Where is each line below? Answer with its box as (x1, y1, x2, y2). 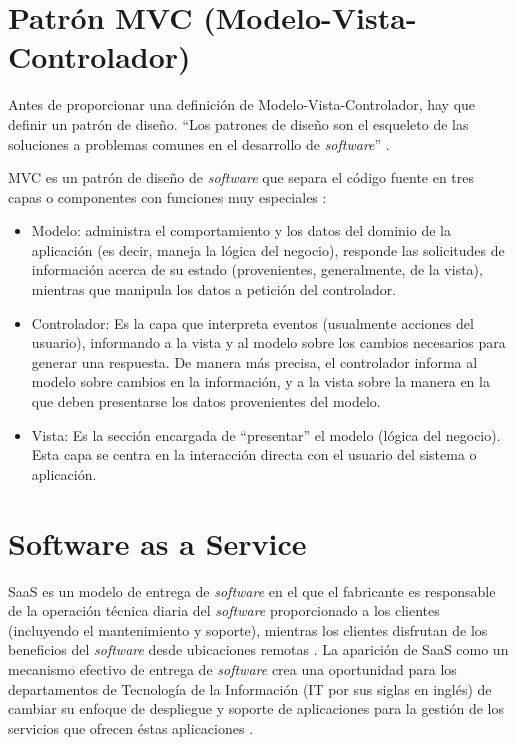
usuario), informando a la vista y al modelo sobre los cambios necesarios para (31, 332, 506, 353)
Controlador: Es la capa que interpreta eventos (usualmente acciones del (31, 312, 474, 333)
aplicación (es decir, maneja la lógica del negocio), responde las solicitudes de (31, 239, 505, 260)
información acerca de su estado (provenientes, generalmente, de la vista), (31, 259, 483, 280)
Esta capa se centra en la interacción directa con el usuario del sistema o (31, 444, 477, 465)
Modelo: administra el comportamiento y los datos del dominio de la (31, 220, 451, 241)
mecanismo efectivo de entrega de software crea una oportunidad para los (8, 658, 457, 679)
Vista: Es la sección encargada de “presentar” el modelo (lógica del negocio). (31, 424, 501, 445)
